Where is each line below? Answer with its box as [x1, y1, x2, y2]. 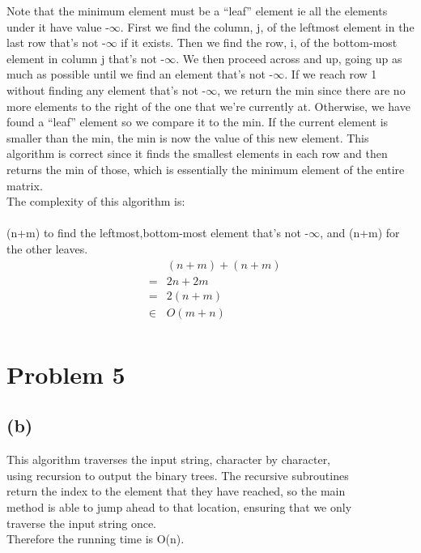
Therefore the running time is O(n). [6, 530, 185, 547]
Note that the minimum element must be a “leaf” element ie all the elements [6, 2, 388, 19]
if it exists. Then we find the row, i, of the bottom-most [121, 34, 398, 51]
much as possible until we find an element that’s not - [6, 66, 274, 83]
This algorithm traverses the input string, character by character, [6, 451, 331, 468]
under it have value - [6, 18, 109, 35]
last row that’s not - [6, 34, 106, 51]
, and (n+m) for [320, 224, 400, 241]
